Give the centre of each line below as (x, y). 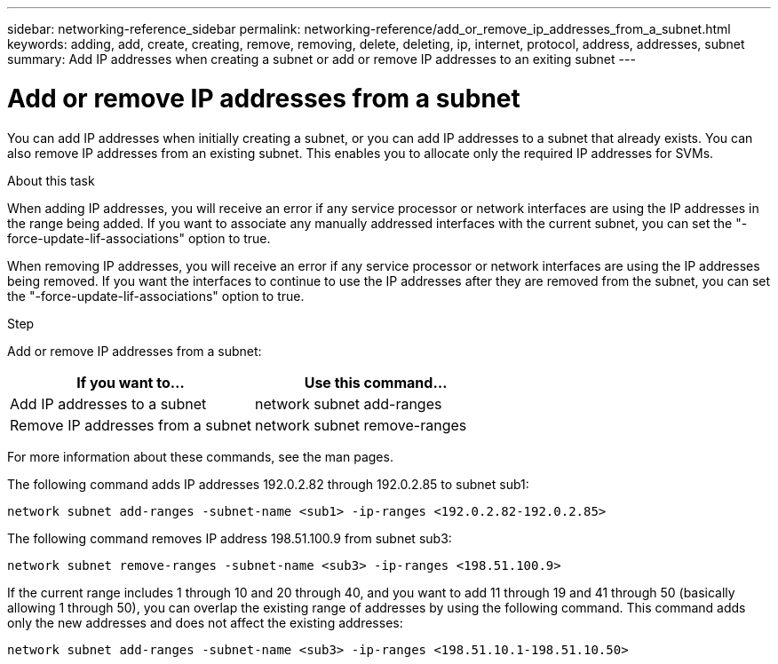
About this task (51, 180)
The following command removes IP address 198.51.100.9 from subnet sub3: (230, 538)
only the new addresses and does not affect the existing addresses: (205, 622)
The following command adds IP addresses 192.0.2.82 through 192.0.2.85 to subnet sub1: (268, 484)
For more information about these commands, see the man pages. (200, 456)
